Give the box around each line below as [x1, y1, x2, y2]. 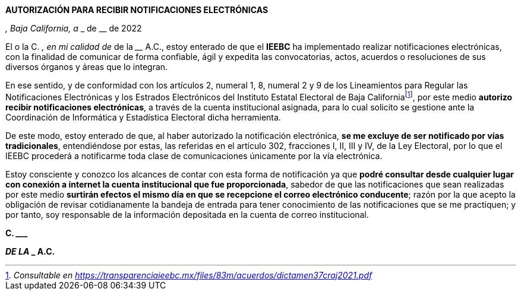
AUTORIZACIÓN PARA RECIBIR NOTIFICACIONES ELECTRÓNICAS [5, 5, 269, 15]
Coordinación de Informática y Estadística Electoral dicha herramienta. [5, 112, 281, 122]
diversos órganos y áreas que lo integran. [5, 62, 168, 72]
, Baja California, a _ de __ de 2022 [5, 23, 142, 33]
